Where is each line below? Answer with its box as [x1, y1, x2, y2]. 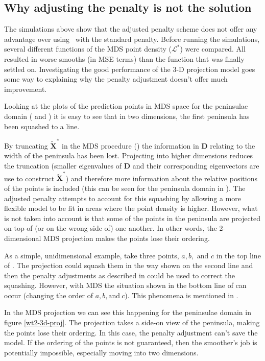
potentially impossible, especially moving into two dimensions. [4, 347, 199, 357]
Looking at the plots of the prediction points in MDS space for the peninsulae [4, 101, 248, 111]
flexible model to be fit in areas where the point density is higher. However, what [4, 203, 258, 213]
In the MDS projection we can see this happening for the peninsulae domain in [4, 307, 251, 318]
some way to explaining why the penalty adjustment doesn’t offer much [4, 74, 228, 84]
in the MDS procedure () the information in [61, 140, 199, 151]
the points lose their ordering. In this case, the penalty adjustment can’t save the [4, 327, 258, 338]
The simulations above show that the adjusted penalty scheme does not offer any [4, 23, 257, 34]
